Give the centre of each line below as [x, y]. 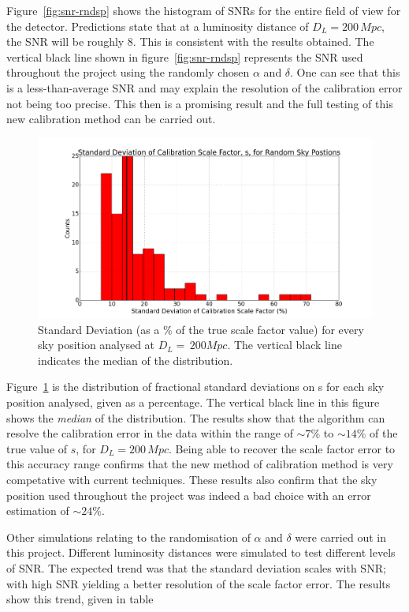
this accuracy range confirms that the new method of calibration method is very [200, 464]
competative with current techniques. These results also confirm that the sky [192, 480]
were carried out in [340, 537]
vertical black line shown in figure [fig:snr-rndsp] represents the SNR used [185, 56]
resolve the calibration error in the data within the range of [150, 433]
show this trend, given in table [80, 599]
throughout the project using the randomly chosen [128, 72]
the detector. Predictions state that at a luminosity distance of [158, 26]
